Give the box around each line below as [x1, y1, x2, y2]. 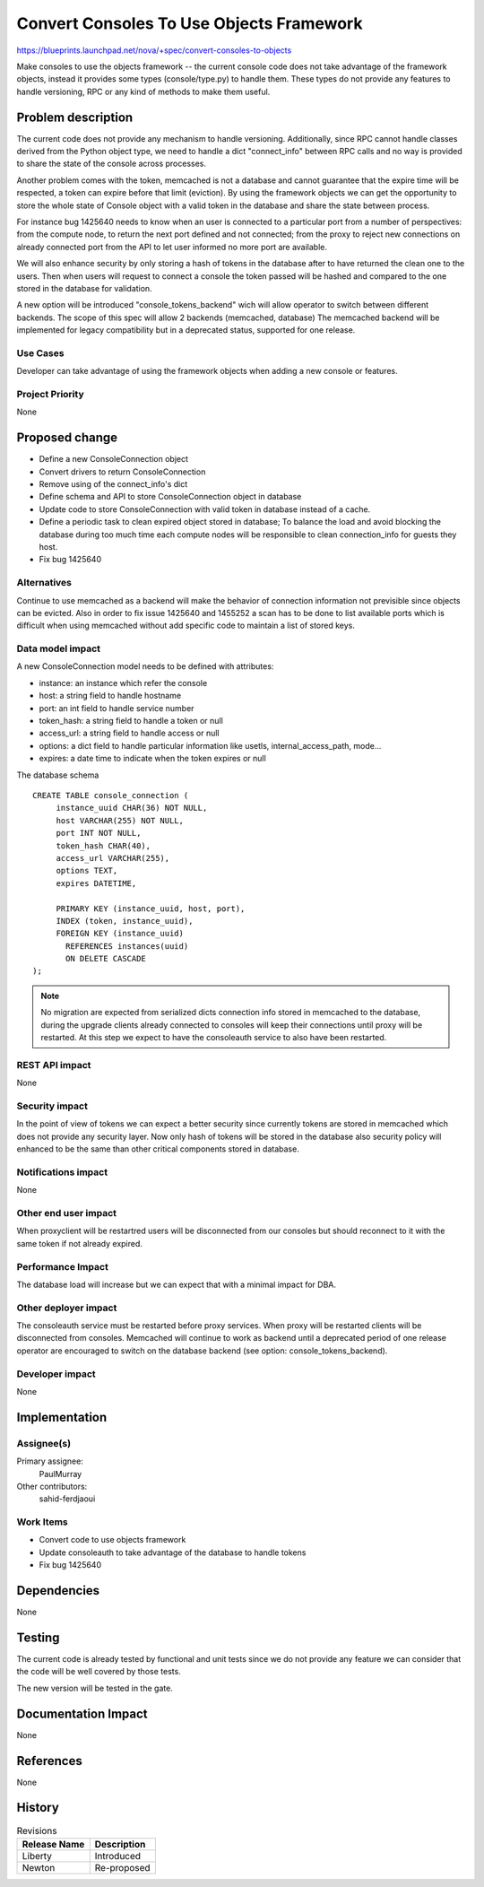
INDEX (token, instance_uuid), [56, 916, 194, 926]
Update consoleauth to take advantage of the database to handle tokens [39, 1547, 307, 1558]
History [16, 1800, 60, 1815]
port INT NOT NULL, [56, 828, 142, 839]
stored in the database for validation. [16, 283, 152, 293]
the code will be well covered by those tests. [16, 1666, 181, 1677]
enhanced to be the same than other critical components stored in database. [16, 1144, 299, 1154]
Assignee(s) [16, 1437, 72, 1449]
